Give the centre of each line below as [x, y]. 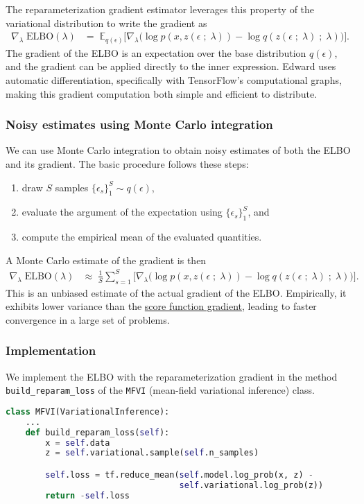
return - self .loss [88, 495]
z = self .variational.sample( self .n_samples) [152, 453]
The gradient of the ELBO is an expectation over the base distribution [156, 52]
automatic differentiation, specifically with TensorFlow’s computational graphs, [174, 79]
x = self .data [78, 443]
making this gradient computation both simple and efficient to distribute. [162, 93]
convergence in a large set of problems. [88, 319]
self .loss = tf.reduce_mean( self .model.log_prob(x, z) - [179, 475]
